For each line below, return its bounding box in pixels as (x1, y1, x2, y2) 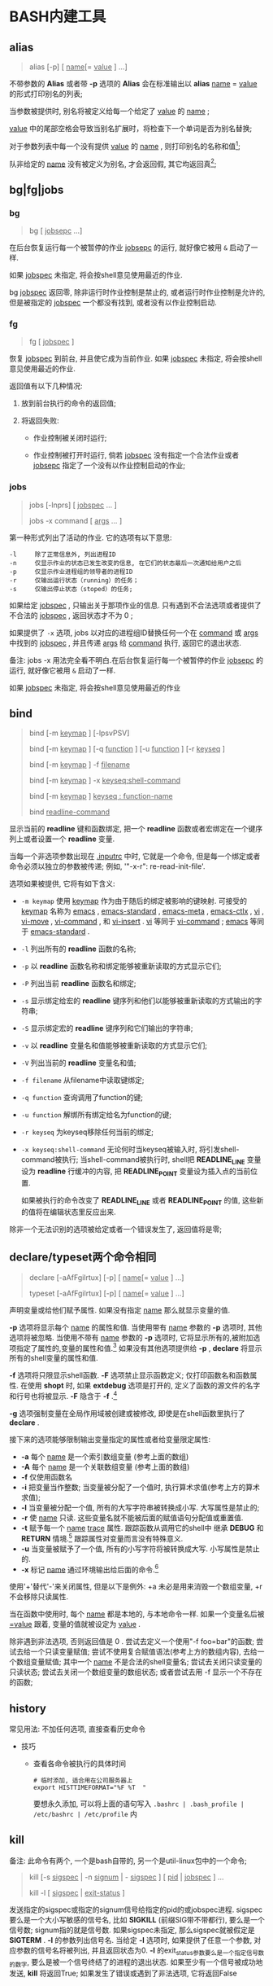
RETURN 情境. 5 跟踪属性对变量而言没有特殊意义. (20, 1532, 184, 1543)
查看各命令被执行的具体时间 (32, 1759, 127, 1769)
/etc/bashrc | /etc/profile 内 (32, 1809, 137, 1819)
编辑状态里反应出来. (49, 1207, 116, 1217)
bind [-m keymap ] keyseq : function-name (28, 791, 173, 801)
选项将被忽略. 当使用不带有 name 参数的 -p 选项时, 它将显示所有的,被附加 (9, 1332, 253, 1342)
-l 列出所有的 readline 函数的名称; (20, 944, 136, 954)
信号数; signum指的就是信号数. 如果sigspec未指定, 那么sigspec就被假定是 (9, 1925, 255, 1935)
